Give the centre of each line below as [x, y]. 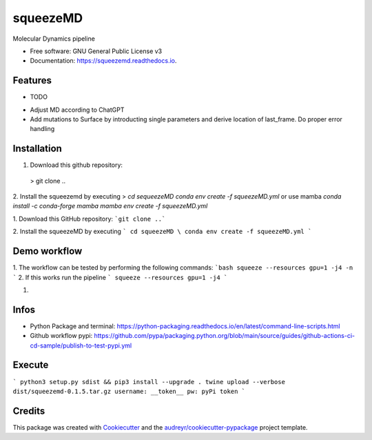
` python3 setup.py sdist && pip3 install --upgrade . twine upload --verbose [149, 382]
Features [32, 80]
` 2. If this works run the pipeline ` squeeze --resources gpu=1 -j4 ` [120, 277]
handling [42, 129]
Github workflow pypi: [61, 336]
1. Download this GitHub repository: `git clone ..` [89, 219]
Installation [37, 149]
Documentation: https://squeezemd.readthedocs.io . [103, 61]
